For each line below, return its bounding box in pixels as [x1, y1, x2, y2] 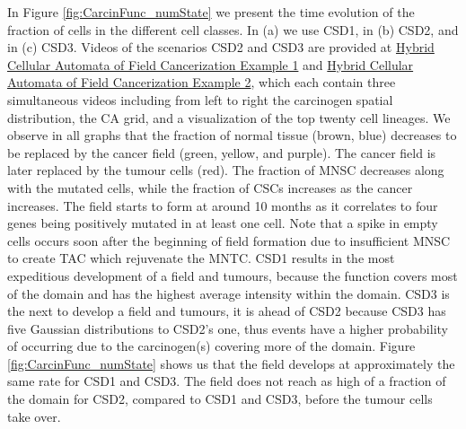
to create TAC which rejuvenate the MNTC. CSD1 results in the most [7, 249, 395, 267]
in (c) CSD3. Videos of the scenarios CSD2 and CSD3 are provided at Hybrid [7, 38, 435, 57]
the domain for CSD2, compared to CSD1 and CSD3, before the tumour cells [7, 390, 433, 408]
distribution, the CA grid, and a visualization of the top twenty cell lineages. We [7, 108, 451, 127]
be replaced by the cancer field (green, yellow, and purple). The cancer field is [7, 143, 436, 162]
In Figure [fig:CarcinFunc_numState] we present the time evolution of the [7, 3, 415, 21]
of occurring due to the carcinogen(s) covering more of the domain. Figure [7, 337, 416, 355]
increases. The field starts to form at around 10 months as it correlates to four [7, 196, 438, 214]
